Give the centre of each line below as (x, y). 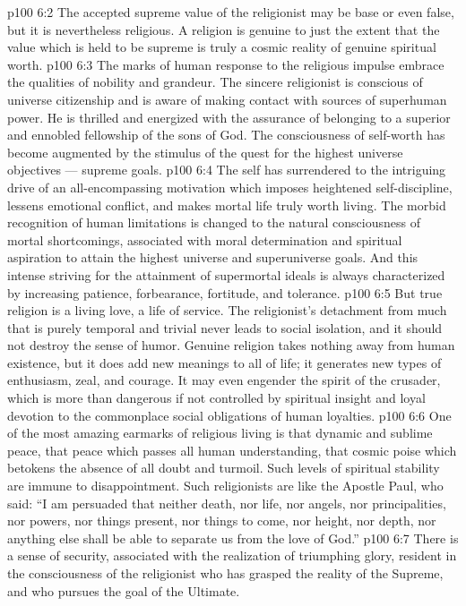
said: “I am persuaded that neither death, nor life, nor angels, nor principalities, (227, 503)
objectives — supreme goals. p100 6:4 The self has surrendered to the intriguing (227, 170)
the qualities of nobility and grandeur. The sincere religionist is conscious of (215, 82)
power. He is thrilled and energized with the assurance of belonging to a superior (229, 117)
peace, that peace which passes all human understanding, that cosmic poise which (232, 450)
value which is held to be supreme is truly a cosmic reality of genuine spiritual (222, 47)
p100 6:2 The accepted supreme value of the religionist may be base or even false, (231, 12)
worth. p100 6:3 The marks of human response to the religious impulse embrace (226, 64)
